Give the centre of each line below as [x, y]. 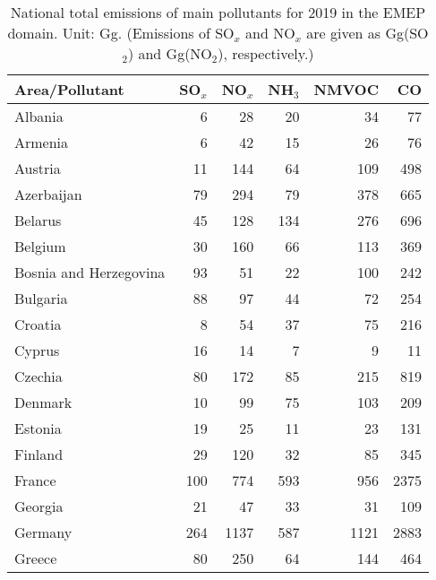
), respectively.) [266, 53]
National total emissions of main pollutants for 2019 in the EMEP [218, 12]
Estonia [38, 428]
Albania [39, 116]
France [35, 480]
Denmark [43, 402]
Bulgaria [41, 298]
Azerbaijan [48, 194]
